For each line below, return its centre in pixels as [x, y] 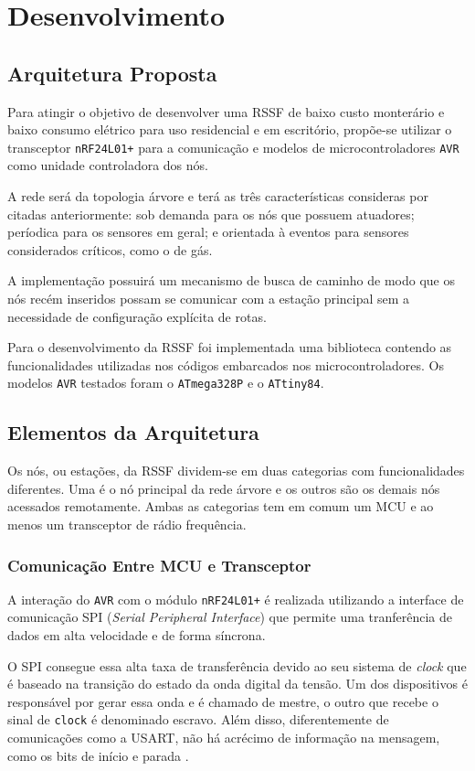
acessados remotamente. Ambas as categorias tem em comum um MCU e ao [221, 506]
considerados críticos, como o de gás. [110, 249]
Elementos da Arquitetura [133, 432]
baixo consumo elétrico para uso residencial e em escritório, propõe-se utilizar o [230, 129]
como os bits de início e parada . [98, 755]
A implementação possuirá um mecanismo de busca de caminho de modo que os [231, 280]
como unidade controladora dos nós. [108, 165]
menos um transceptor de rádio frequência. [127, 524]
